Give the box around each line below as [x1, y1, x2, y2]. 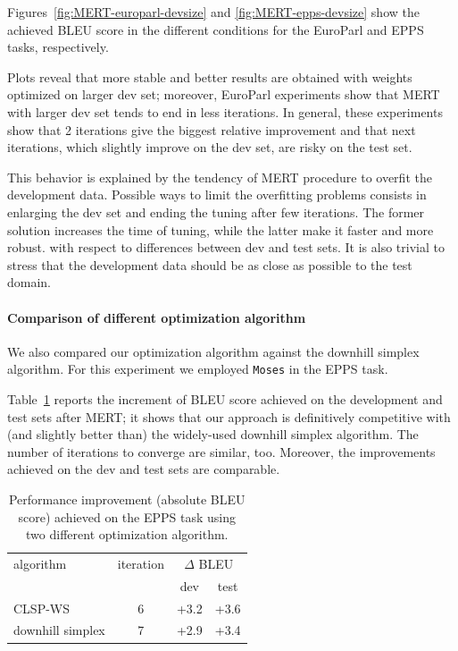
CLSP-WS [13, 598, 71, 617]
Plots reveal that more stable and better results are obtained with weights [7, 67, 412, 86]
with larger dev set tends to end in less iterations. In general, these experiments [7, 102, 443, 121]
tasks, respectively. [7, 38, 109, 56]
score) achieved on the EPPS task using [18, 507, 237, 526]
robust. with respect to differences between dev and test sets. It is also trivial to [7, 238, 445, 257]
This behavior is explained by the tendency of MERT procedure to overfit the [7, 167, 432, 186]
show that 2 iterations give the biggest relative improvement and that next [7, 120, 416, 139]
